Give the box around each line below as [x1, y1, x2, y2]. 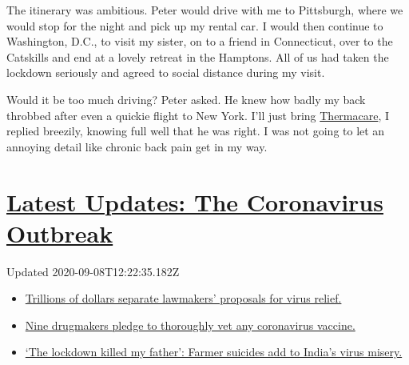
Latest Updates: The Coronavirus [6, 185, 383, 218]
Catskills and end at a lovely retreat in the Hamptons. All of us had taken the [6, 48, 389, 65]
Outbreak [6, 216, 113, 249]
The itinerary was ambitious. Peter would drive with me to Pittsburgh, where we [6, 2, 403, 18]
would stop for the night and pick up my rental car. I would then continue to [6, 17, 383, 34]
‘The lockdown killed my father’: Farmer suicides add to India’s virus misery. [25, 343, 403, 360]
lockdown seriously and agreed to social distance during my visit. [6, 64, 325, 81]
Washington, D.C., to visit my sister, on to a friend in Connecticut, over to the [6, 33, 393, 50]
